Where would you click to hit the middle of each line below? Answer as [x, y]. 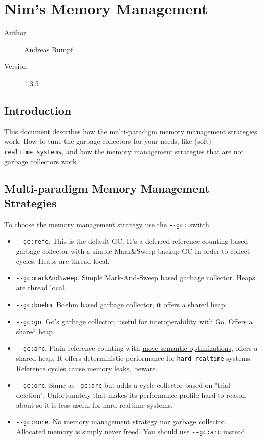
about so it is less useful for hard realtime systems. [94, 405]
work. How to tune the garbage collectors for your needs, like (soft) [108, 141]
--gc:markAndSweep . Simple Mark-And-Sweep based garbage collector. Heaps [136, 278]
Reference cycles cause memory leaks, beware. [87, 368]
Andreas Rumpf [49, 49]
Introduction [38, 110]
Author [15, 32]
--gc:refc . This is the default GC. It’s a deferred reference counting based [132, 241]
